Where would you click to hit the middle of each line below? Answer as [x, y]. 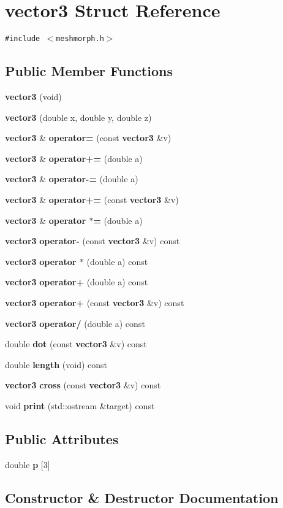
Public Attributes [62, 438]
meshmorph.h [80, 39]
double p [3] [28, 464]
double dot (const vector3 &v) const [76, 344]
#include [23, 39]
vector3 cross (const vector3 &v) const [83, 385]
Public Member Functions [89, 71]
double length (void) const [56, 364]
